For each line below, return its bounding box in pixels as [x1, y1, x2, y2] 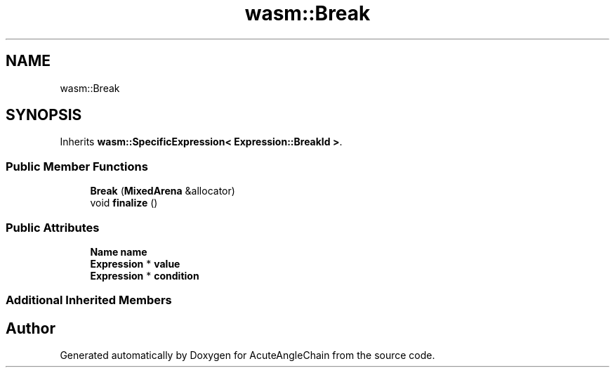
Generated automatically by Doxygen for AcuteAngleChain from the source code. [60, 349, 435, 362]
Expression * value [90, 257, 180, 270]
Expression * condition [90, 269, 199, 282]
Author [6, 319, 55, 337]
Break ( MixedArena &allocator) [90, 185, 235, 197]
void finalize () [90, 197, 158, 209]
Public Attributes [6, 220, 100, 235]
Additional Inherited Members [6, 293, 172, 308]
